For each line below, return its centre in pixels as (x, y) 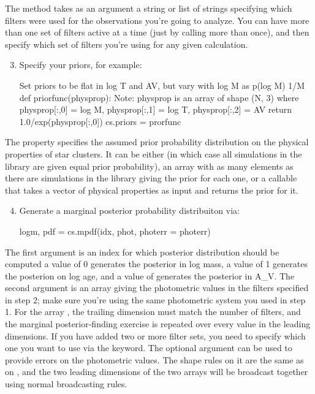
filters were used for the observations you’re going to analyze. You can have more (157, 20)
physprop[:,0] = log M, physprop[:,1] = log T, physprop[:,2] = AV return (156, 109)
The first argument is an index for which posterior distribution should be (142, 252)
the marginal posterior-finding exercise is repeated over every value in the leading (158, 324)
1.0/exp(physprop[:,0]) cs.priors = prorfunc (100, 121)
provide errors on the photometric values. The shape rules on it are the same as (154, 359)
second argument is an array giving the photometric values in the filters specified (157, 288)
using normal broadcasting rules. (66, 384)
